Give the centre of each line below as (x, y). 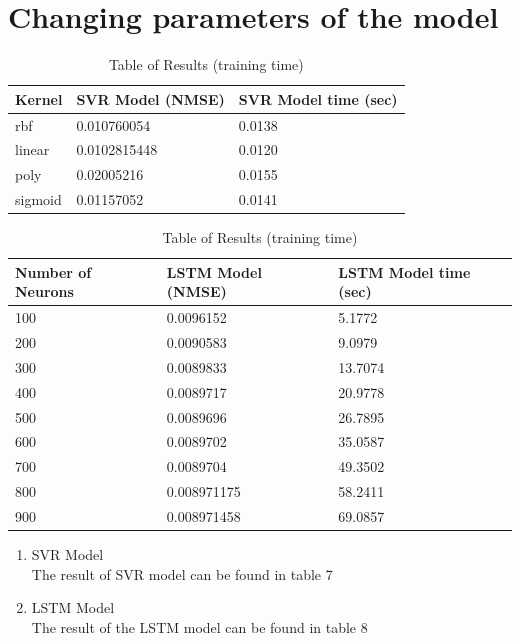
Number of (53, 271)
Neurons (44, 291)
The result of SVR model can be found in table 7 (182, 573)
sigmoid (38, 199)
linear (32, 149)
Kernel (39, 98)
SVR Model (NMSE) (150, 98)
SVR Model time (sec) (318, 98)
